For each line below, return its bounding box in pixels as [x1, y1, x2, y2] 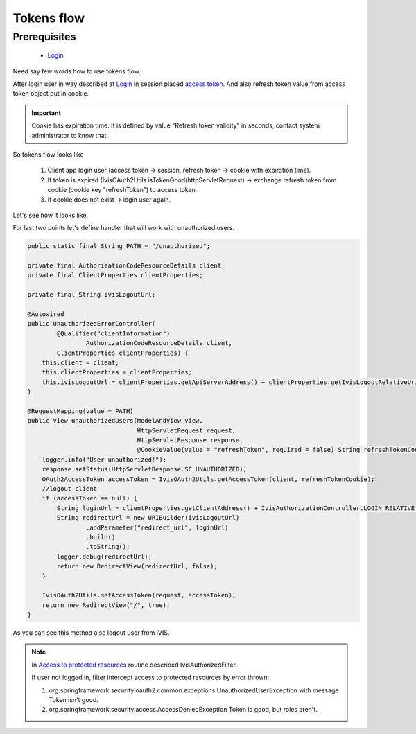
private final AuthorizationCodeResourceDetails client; [27, 262, 225, 270]
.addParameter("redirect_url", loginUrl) [85, 523, 229, 532]
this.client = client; [42, 358, 119, 367]
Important [31, 108, 62, 117]
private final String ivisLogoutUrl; [27, 291, 156, 299]
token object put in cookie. [12, 89, 89, 98]
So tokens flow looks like [12, 150, 84, 159]
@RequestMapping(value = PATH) [27, 407, 135, 415]
